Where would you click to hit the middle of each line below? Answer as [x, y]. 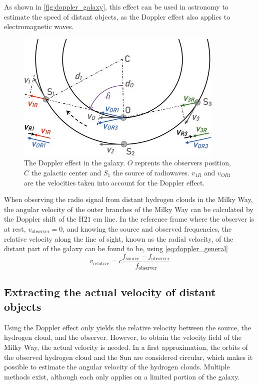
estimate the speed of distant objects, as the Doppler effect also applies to [117, 16]
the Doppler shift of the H [44, 219]
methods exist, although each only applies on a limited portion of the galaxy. [122, 376]
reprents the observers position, [183, 163]
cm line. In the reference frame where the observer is [174, 219]
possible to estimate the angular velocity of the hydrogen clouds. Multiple [117, 367]
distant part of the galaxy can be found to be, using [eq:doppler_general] [116, 248]
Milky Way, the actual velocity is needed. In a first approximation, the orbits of [126, 347]
